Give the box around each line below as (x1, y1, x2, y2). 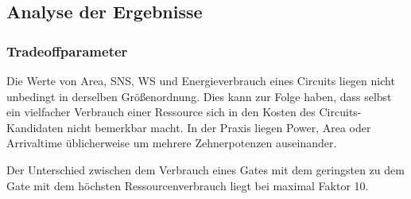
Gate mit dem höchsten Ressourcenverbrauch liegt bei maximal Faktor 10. (6, 177, 369, 193)
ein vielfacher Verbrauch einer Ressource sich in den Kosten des (6, 103, 316, 120)
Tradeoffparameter (6, 41, 128, 60)
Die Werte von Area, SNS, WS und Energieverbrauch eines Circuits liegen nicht (6, 72, 395, 88)
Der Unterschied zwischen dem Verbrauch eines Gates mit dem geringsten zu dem (6, 161, 405, 178)
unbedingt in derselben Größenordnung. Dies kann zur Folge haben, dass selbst (6, 88, 392, 104)
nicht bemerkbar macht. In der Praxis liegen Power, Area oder (67, 119, 371, 135)
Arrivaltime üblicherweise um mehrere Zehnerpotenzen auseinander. (6, 135, 337, 151)
